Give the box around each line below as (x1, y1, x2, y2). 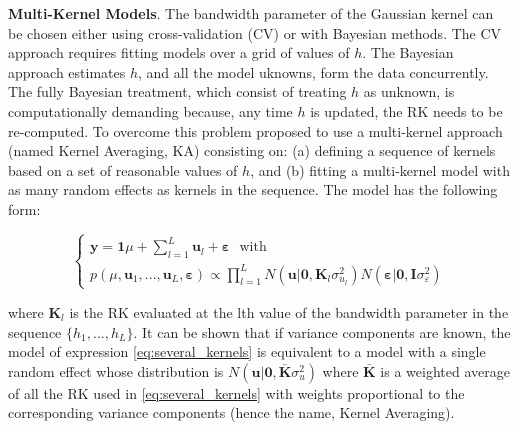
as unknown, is (363, 81, 455, 102)
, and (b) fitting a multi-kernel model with (250, 159, 510, 180)
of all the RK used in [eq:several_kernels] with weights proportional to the (8, 382, 465, 403)
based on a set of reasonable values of (8, 159, 238, 180)
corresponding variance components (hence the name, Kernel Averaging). (8, 402, 455, 423)
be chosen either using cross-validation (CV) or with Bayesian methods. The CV (8, 22, 502, 43)
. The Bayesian (362, 42, 454, 63)
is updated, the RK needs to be (310, 100, 503, 121)
